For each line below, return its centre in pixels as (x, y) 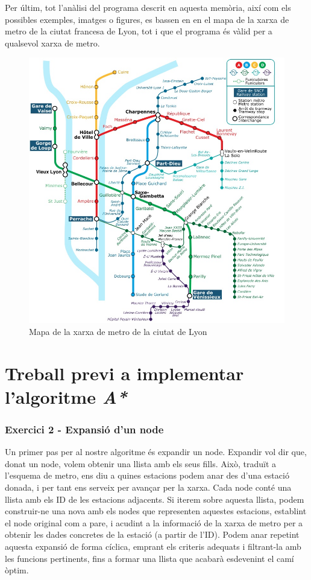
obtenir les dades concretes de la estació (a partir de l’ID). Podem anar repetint (152, 534)
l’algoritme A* (66, 397)
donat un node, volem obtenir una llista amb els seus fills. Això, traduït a (141, 463)
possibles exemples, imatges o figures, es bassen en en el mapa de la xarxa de (147, 19)
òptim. (17, 570)
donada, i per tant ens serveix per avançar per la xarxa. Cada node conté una (148, 487)
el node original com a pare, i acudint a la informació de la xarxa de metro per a (154, 522)
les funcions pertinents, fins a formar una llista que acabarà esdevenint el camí (149, 558)
